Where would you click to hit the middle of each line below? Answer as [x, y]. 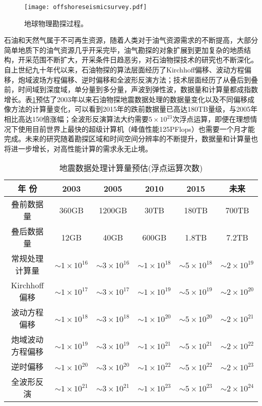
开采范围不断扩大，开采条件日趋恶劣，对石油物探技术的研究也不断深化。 [138, 60]
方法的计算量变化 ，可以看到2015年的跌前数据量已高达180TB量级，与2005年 [134, 109]
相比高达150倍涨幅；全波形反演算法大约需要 [76, 119]
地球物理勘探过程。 [56, 23]
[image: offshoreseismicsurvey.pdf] [86, 7]
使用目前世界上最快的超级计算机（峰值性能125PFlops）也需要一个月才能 [136, 129]
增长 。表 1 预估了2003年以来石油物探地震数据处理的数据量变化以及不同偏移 [126, 99]
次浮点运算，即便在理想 [211, 119]
